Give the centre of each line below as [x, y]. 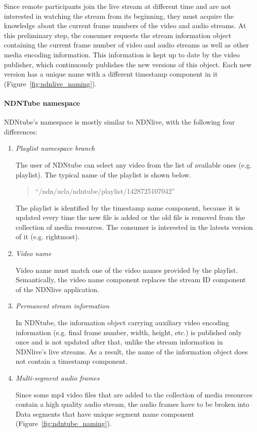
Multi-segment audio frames [58, 378]
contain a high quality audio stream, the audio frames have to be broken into [132, 404]
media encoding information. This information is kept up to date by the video [122, 54]
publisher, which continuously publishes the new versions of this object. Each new [128, 64]
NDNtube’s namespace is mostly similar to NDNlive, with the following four [120, 122]
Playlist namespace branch [55, 148]
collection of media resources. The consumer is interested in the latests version [134, 227]
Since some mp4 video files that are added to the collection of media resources [134, 394]
